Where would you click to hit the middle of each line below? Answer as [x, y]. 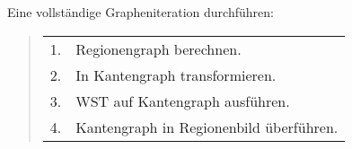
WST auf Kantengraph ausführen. [183, 101]
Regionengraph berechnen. [158, 48]
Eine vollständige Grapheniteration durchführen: [141, 12]
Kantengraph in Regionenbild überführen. [207, 127]
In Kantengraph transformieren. [176, 74]
